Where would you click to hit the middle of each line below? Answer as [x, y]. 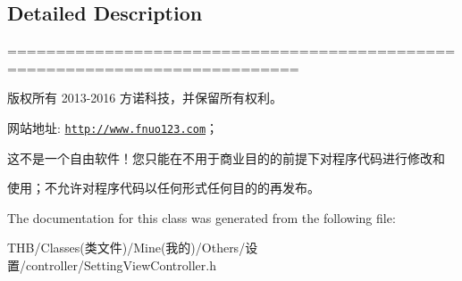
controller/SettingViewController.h [121, 265]
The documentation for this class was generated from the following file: [202, 217]
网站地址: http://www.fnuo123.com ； [113, 127]
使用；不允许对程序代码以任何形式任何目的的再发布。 [164, 188]
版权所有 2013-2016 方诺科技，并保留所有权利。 [145, 98]
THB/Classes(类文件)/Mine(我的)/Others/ [126, 248]
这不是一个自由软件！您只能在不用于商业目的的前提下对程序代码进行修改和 [226, 157]
